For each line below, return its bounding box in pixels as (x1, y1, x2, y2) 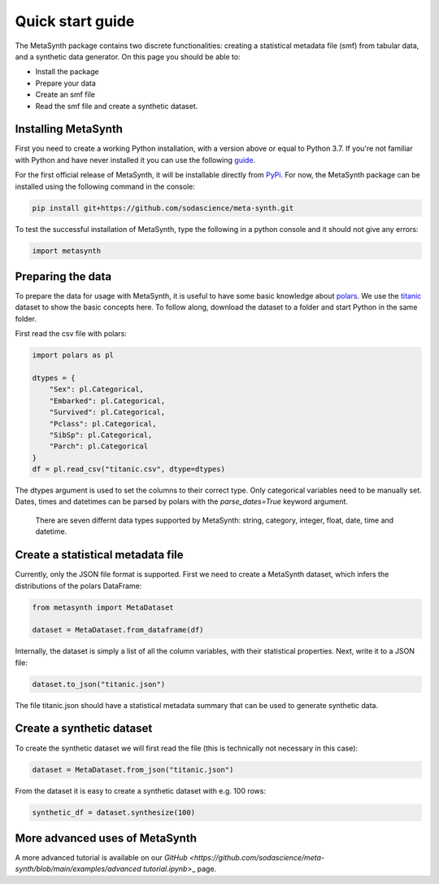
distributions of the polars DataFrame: (15, 580, 142, 590)
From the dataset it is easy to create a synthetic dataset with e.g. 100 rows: (15, 786, 266, 795)
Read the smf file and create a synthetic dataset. (35, 101, 198, 111)
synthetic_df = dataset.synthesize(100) (32, 807, 195, 817)
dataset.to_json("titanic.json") (32, 680, 166, 689)
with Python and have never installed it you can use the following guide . (15, 155, 256, 164)
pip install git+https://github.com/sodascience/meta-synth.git (32, 203, 294, 212)
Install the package (35, 67, 99, 77)
